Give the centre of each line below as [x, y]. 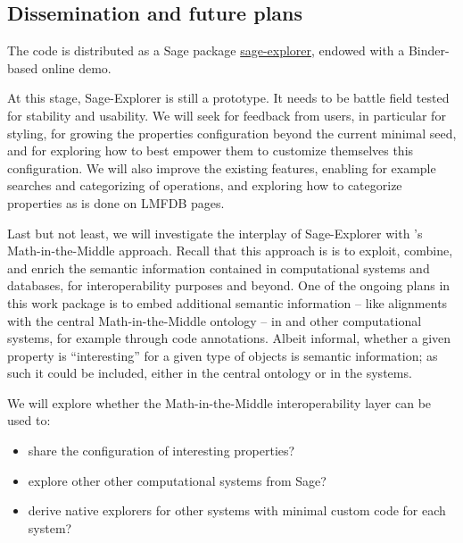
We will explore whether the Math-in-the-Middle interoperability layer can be [219, 402]
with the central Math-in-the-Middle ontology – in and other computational [215, 320]
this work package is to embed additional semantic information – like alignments [227, 302]
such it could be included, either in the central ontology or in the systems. [210, 373]
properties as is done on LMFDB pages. [116, 202]
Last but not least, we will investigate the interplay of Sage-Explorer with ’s [215, 233]
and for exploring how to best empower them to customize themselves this [211, 150]
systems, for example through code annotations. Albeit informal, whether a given [229, 338]
